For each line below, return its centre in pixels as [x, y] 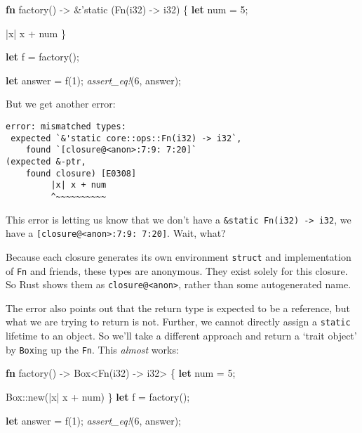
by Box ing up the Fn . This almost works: [92, 349]
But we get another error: [61, 104]
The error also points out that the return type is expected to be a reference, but [178, 308]
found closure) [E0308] [81, 173]
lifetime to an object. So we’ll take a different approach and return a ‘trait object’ [181, 336]
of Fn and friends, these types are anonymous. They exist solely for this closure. [177, 270]
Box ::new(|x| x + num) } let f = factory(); [98, 396]
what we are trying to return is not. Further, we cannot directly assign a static [178, 322]
